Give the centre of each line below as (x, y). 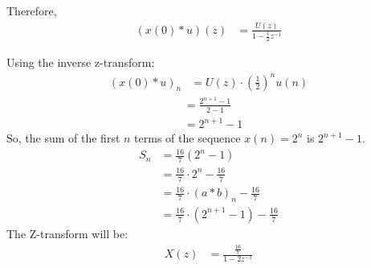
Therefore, (32, 10)
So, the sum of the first (63, 138)
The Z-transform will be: (67, 233)
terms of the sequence (188, 138)
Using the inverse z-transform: (81, 62)
